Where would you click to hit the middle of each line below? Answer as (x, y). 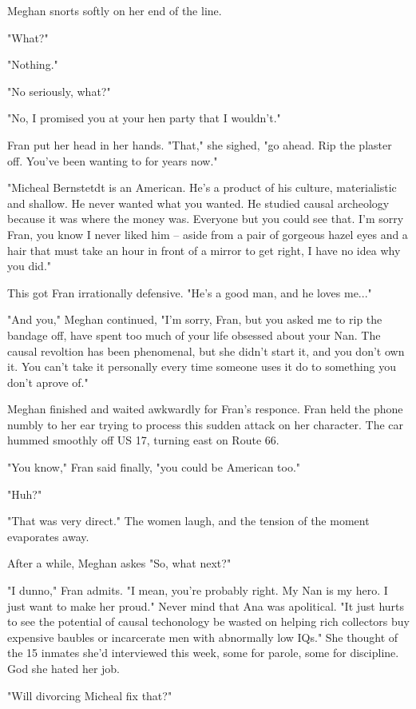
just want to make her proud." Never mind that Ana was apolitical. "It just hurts (206, 605)
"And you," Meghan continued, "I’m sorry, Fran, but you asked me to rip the (195, 319)
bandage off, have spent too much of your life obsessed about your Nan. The (194, 335)
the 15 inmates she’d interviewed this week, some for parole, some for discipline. (203, 653)
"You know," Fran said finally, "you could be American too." (154, 467)
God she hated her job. (64, 668)
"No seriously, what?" (59, 91)
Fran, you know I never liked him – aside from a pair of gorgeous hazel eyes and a (208, 234)
